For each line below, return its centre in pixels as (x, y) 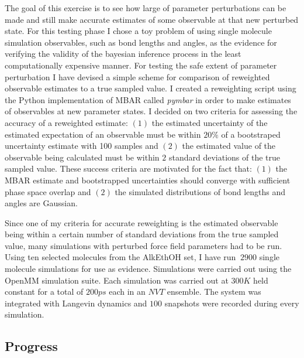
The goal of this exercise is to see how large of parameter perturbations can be (146, 8)
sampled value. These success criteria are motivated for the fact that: (128, 168)
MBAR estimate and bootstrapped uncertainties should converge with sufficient (148, 180)
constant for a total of (44, 291)
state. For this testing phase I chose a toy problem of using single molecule (138, 31)
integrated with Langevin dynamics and (76, 303)
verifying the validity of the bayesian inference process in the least (123, 54)
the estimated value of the (229, 146)
